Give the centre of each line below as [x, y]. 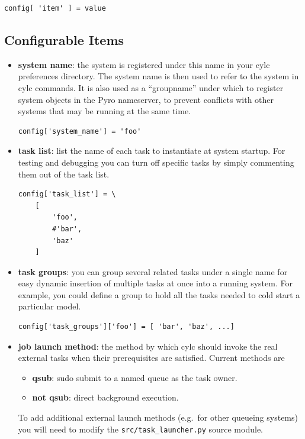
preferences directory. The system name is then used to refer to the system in [158, 76]
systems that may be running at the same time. [104, 111]
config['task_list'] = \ [67, 194]
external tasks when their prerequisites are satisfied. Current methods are [151, 358]
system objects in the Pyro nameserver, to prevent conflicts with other [146, 99]
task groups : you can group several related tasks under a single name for [153, 271]
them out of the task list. [64, 174]
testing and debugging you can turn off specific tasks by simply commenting [156, 162]
